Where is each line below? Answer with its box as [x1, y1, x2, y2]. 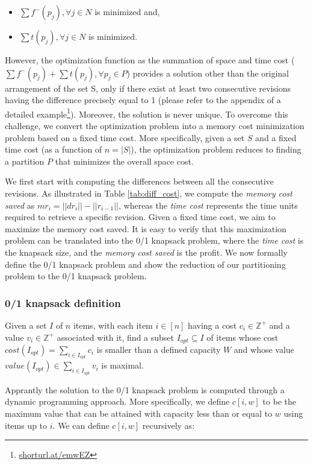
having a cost [188, 318, 237, 331]
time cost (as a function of [5, 143, 102, 156]
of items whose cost [206, 331, 279, 343]
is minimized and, [95, 5, 160, 17]
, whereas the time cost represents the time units [119, 198, 298, 211]
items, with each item [73, 318, 153, 331]
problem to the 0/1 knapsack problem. [5, 270, 147, 282]
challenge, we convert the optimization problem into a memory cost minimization [5, 119, 305, 132]
